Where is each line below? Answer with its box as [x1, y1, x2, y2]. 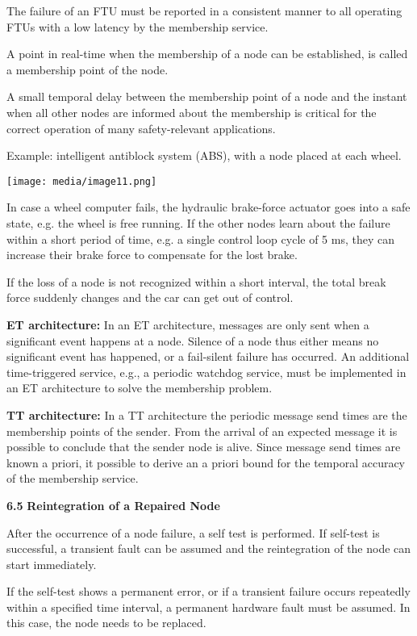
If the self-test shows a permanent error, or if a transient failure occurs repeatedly [6, 583, 411, 600]
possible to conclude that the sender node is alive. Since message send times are [6, 438, 401, 455]
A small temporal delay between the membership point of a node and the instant [6, 88, 407, 105]
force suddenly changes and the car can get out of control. [6, 289, 294, 306]
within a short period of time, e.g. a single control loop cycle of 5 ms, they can [6, 230, 394, 247]
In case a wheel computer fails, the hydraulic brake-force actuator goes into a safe [6, 199, 411, 215]
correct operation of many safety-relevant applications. [6, 119, 276, 136]
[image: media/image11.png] [6, 175, 157, 187]
